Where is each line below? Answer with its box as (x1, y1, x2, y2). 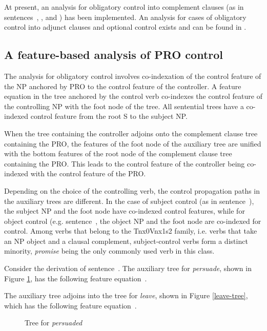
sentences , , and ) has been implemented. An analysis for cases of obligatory (4, 11, 247, 22)
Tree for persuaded (25, 317, 83, 328)
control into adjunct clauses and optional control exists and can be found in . (4, 22, 247, 32)
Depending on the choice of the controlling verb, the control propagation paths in (4, 185, 260, 196)
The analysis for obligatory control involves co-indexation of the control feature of (4, 70, 261, 81)
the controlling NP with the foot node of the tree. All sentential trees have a (4, 100, 244, 111)
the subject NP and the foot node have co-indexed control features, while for (4, 205, 245, 216)
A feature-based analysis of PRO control (4, 47, 223, 63)
